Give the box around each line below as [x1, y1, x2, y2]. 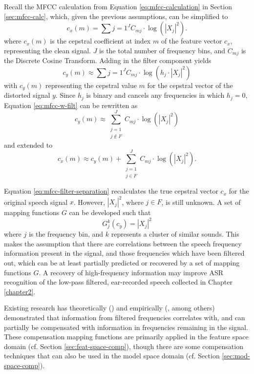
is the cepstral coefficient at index [50, 36, 151, 46]
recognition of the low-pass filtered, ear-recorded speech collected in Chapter [4, 277, 233, 287]
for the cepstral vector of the [147, 80, 233, 90]
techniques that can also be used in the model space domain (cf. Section [4, 351, 220, 361]
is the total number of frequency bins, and [99, 45, 226, 55]
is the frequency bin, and [28, 229, 104, 239]
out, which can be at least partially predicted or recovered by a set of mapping [4, 258, 240, 268]
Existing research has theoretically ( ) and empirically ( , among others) [4, 303, 215, 313]
